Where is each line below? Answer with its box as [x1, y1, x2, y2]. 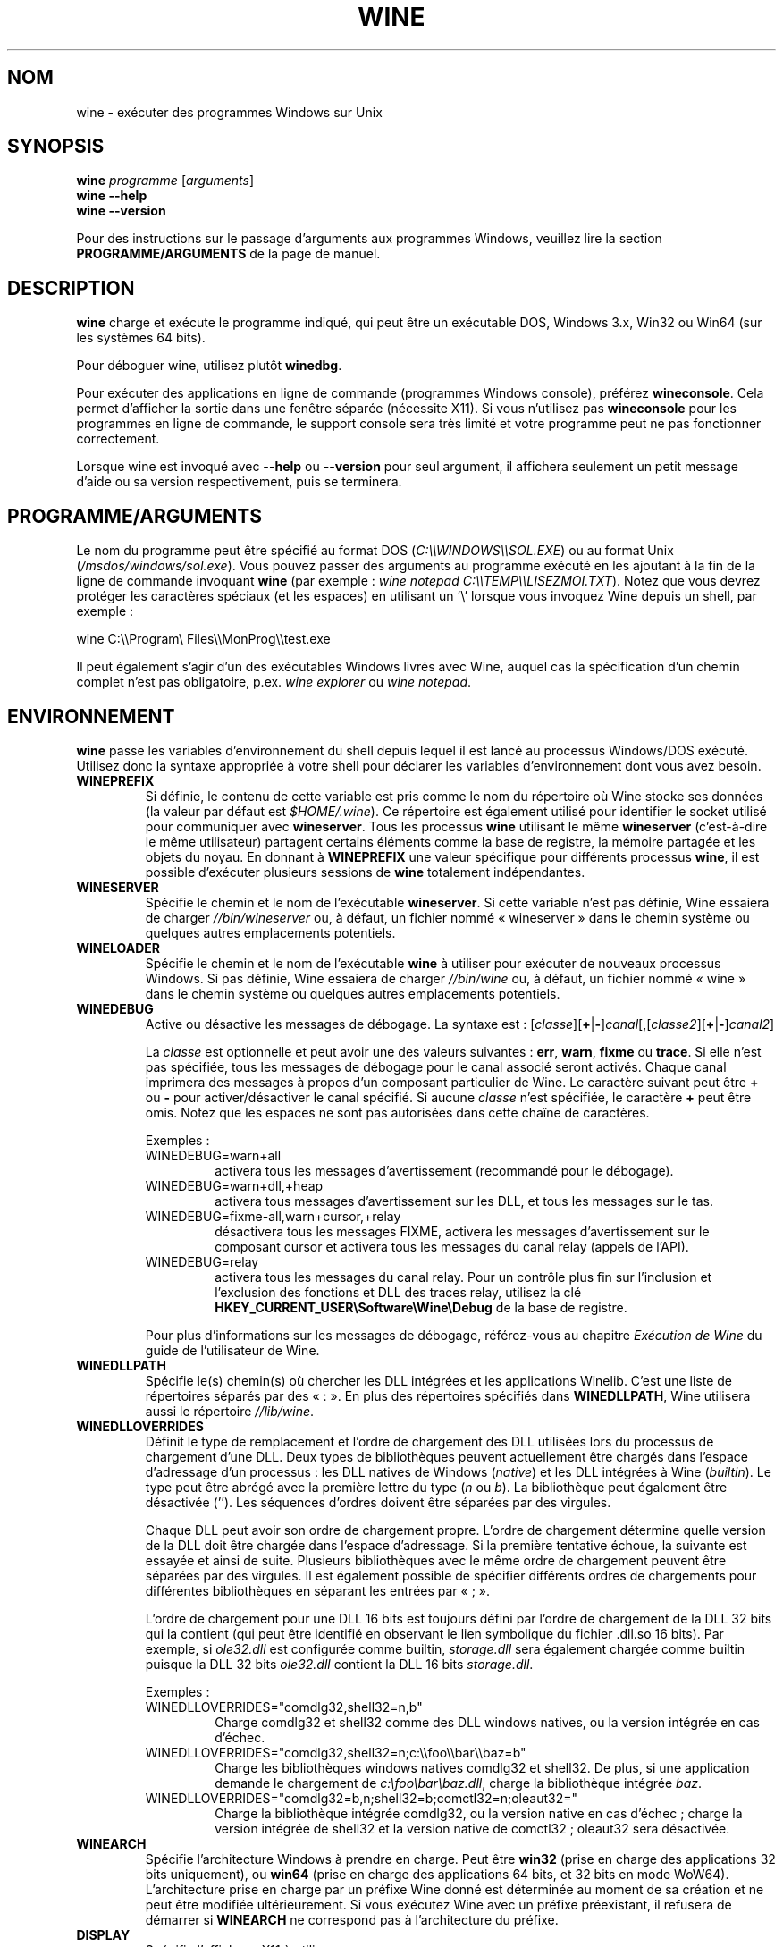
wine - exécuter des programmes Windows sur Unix [76, 104, 383, 120]
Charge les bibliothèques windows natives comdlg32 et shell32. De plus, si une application [215, 1759, 750, 1775]
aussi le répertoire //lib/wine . [145, 1403, 315, 1419]
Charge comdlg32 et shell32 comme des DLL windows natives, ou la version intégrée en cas [215, 1714, 760, 1730]
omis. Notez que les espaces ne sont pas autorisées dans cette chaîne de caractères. [145, 1104, 650, 1120]
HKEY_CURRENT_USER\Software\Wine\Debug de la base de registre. [215, 1299, 627, 1315]
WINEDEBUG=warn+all [145, 1147, 282, 1163]
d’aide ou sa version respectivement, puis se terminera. [76, 474, 402, 490]
